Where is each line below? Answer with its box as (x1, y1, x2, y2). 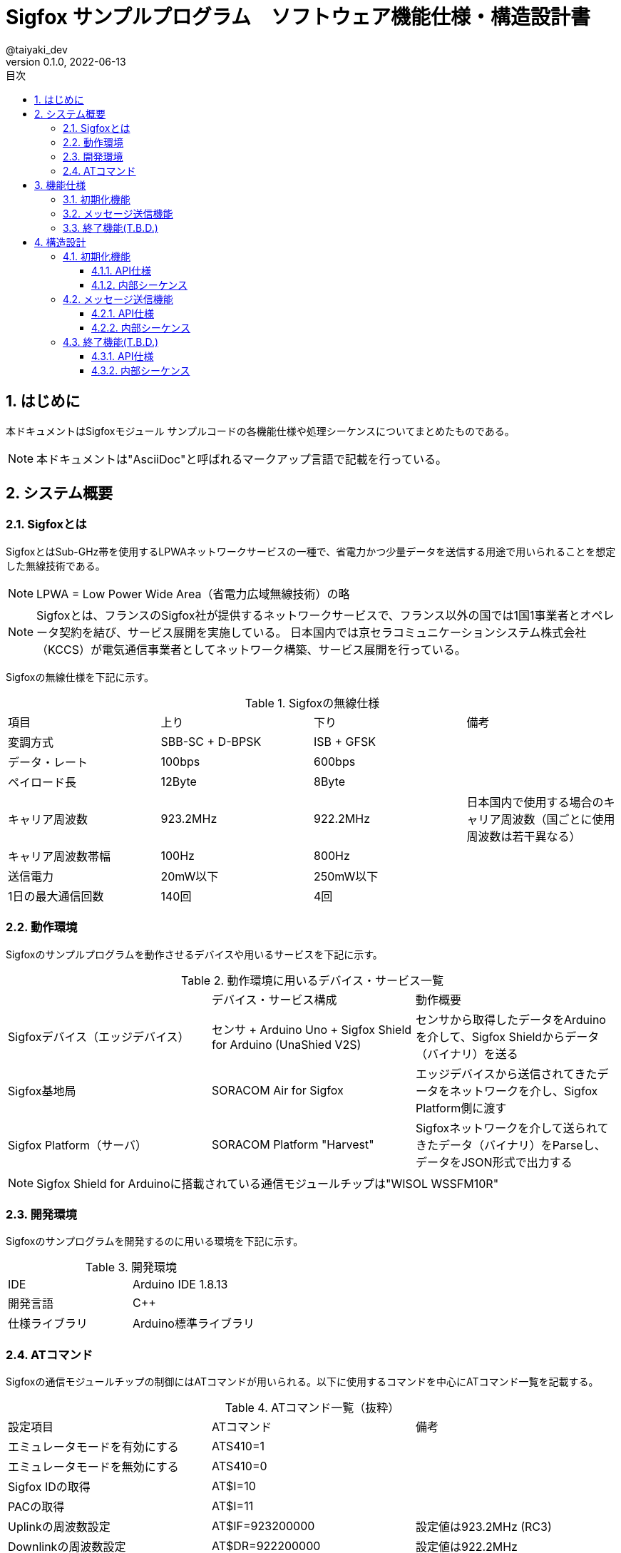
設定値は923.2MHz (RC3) (415, 1519, 552, 1534)
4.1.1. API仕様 (91, 264, 151, 277)
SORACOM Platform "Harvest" (211, 1137, 374, 1152)
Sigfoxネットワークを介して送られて (415, 1120, 609, 1135)
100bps (160, 754, 200, 769)
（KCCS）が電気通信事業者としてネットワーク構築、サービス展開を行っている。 (36, 642, 466, 657)
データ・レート (8, 754, 88, 769)
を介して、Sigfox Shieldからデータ (415, 1029, 600, 1044)
